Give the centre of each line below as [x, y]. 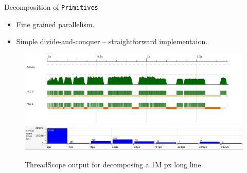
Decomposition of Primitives [51, 7]
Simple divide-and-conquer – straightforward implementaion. [112, 41]
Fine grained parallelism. [55, 24]
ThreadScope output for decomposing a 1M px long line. [114, 164]
